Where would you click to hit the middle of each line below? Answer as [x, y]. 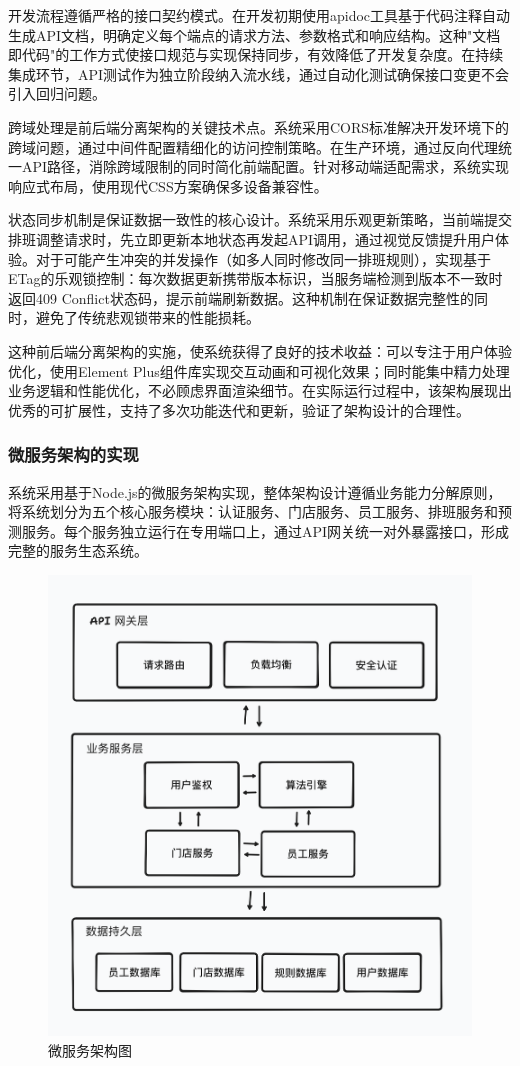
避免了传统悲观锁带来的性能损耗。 [147, 317]
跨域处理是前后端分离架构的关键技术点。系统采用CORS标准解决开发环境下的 [259, 126]
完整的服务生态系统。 [78, 550]
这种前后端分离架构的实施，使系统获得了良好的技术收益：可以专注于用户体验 [260, 350]
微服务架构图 [90, 1049]
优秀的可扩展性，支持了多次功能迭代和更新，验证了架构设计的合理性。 [239, 409]
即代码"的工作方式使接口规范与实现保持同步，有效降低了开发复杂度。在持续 [256, 54]
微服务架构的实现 [73, 454]
